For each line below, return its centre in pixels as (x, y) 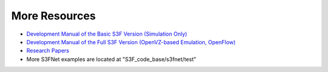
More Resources (53, 16)
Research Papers (48, 51)
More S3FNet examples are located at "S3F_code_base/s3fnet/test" (111, 59)
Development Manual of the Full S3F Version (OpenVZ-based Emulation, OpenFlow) (131, 42)
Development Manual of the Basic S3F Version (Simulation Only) (107, 34)
